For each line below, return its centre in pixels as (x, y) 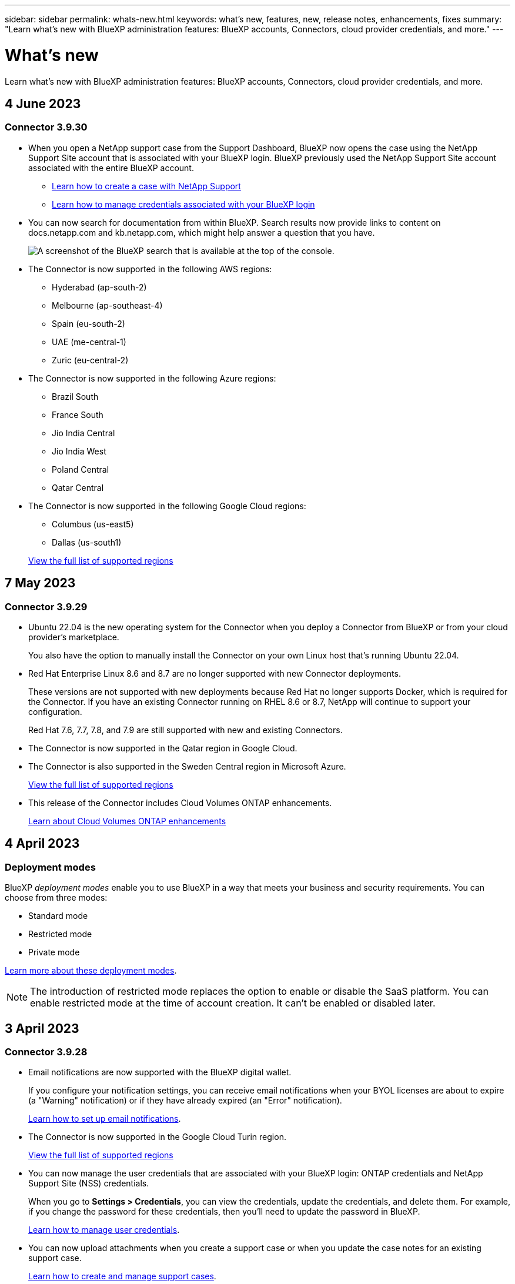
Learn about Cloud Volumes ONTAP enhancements (127, 821)
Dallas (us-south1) (87, 542)
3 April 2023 (42, 1028)
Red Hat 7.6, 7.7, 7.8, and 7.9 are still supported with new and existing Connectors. (185, 730)
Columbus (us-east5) (93, 524)
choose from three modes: (56, 898)
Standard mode (58, 916)
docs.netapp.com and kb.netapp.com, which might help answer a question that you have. (202, 232)
